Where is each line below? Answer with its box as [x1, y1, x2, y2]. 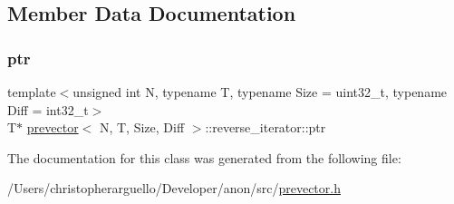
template [7, 83, 56, 101]
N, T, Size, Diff [99, 118, 185, 137]
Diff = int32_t [7, 100, 89, 119]
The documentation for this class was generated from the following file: [7, 148, 401, 167]
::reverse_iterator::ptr [205, 118, 326, 137]
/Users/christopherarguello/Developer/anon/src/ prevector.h [7, 179, 341, 198]
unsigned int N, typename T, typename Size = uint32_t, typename [72, 83, 448, 101]
